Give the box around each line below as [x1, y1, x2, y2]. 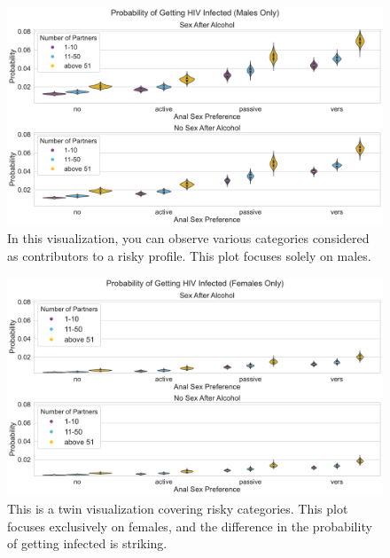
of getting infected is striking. [7, 534, 168, 553]
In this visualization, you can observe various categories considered [7, 229, 370, 248]
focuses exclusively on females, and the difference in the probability [7, 516, 372, 535]
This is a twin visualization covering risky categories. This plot [7, 499, 348, 517]
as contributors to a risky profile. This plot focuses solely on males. [7, 246, 371, 264]
